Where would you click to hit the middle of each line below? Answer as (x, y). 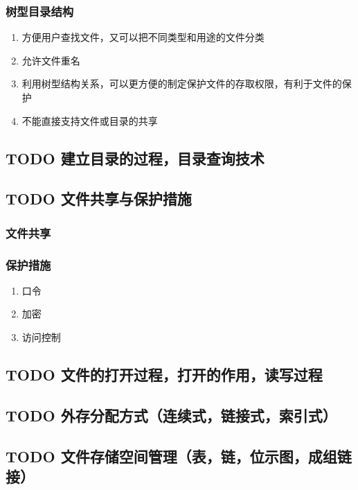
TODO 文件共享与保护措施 (99, 199)
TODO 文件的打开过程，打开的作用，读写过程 (164, 374)
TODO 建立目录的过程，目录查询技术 (135, 158)
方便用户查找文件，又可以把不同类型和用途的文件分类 (143, 37)
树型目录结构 (40, 11)
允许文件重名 (51, 60)
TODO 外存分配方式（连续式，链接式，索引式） (171, 415)
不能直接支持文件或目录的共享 (90, 120)
